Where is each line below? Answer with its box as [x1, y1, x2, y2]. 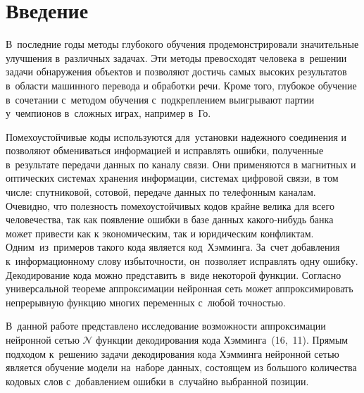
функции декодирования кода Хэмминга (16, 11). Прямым [96, 332, 349, 347]
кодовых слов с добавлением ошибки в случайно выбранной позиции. [6, 373, 309, 388]
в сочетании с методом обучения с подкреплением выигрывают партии [6, 92, 315, 106]
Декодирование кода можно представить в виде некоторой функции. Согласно [6, 267, 341, 282]
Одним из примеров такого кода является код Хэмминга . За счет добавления [6, 239, 340, 254]
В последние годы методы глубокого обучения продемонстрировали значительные [6, 37, 359, 51]
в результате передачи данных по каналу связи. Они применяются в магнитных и [6, 156, 356, 171]
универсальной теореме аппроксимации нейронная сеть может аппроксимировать [6, 281, 353, 296]
